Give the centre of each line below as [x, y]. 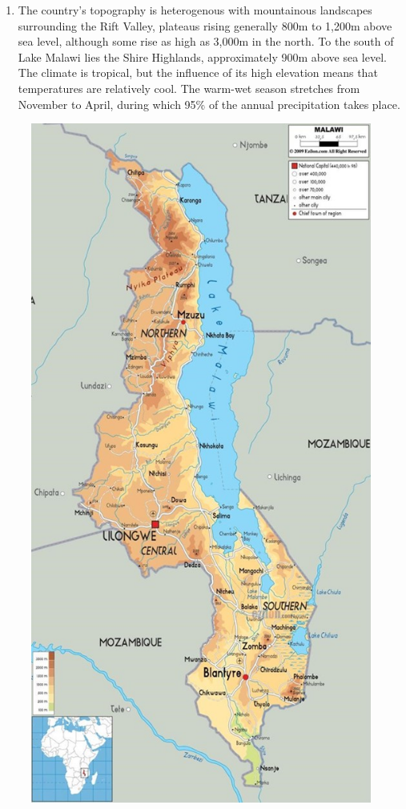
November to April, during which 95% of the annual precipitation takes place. [209, 104]
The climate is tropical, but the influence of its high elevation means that [198, 72]
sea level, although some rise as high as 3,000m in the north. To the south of [206, 41]
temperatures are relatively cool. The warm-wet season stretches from [189, 88]
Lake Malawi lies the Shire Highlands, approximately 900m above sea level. [202, 56]
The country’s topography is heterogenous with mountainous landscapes [195, 10]
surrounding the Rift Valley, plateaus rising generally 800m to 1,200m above [205, 25]
